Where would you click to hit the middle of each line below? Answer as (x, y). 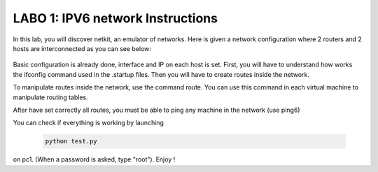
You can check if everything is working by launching (89, 123)
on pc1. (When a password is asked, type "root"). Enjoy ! (94, 159)
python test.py (71, 141)
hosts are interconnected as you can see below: (82, 48)
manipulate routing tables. (50, 97)
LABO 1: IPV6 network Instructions (115, 18)
